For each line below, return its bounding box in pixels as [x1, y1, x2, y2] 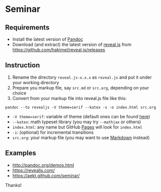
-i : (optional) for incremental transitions [12, 129, 94, 135]
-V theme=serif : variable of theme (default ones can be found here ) [12, 113, 151, 119]
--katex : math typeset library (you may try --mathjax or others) [12, 119, 141, 125]
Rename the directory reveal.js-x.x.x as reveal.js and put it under [12, 74, 152, 80]
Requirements [5, 23, 50, 32]
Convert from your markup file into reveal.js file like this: [12, 95, 127, 101]
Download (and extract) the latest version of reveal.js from [12, 42, 132, 48]
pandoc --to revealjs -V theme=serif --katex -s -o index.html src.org [5, 105, 156, 110]
